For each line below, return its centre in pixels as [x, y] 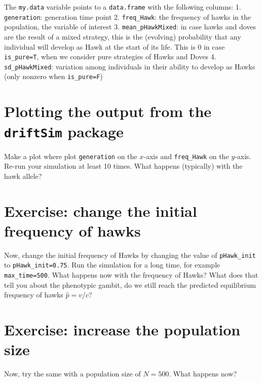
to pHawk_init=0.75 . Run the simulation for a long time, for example [112, 265]
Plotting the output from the [108, 111]
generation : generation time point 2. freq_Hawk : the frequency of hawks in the [127, 16]
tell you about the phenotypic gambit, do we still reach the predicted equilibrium [130, 284]
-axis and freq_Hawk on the [186, 156]
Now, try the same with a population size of [72, 374]
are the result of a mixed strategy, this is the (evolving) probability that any [123, 36]
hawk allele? [23, 176]
